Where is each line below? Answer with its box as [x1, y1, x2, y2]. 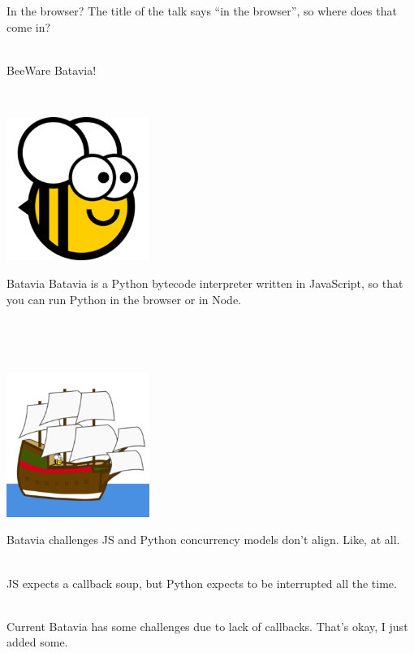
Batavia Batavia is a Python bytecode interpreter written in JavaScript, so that [6, 274, 403, 291]
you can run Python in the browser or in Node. [6, 290, 242, 307]
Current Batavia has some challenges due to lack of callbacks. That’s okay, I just [6, 617, 408, 634]
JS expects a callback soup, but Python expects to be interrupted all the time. [6, 574, 397, 591]
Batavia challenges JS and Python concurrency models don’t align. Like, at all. [6, 531, 400, 548]
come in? [6, 18, 51, 35]
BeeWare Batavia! [6, 61, 97, 78]
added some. [6, 633, 68, 651]
